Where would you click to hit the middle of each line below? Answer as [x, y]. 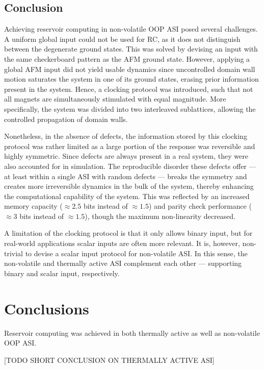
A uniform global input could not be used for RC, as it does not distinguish [122, 39]
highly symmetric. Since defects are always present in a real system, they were [126, 156]
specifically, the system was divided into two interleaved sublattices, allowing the [130, 108]
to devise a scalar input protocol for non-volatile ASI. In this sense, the [136, 253]
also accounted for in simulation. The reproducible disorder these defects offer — [130, 166]
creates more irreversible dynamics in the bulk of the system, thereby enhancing [129, 186]
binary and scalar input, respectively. [62, 273]
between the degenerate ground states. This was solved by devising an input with [131, 49]
